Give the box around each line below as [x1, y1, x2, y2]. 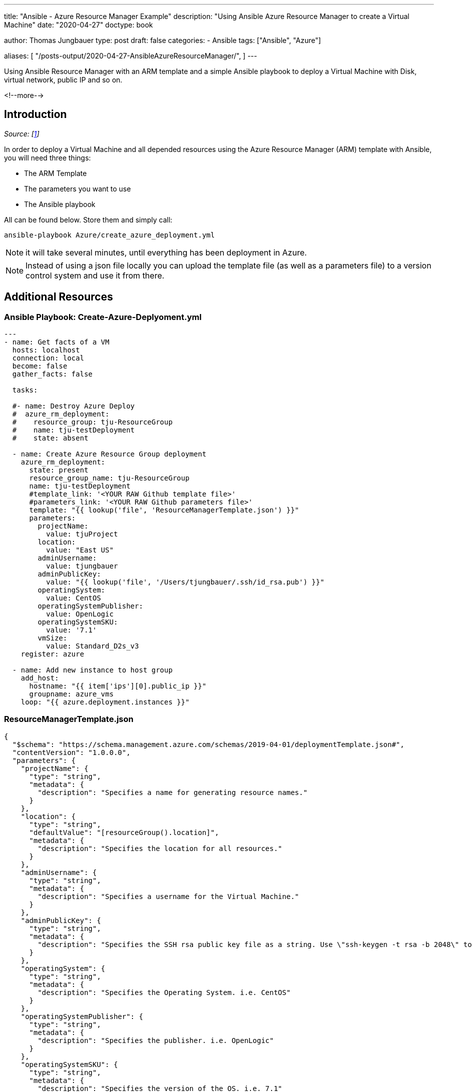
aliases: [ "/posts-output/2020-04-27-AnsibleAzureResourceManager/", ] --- [4, 51, 257, 60]
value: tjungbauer [46, 562, 118, 570]
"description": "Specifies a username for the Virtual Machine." [37, 892, 299, 900]
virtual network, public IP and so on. [4, 75, 122, 84]
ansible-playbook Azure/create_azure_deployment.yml [4, 230, 215, 239]
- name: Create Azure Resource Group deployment [12, 450, 206, 458]
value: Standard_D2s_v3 [46, 642, 139, 650]
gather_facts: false [12, 370, 93, 378]
